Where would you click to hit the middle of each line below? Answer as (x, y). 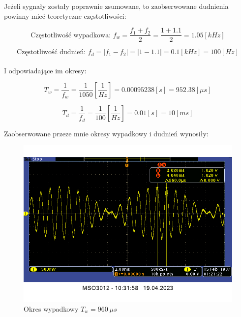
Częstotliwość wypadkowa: (71, 35)
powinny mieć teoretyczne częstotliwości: (65, 16)
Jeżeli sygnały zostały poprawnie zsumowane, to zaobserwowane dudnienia (116, 6)
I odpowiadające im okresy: (45, 70)
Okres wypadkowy (51, 308)
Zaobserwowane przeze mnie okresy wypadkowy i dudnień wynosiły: (106, 133)
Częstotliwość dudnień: (51, 52)
